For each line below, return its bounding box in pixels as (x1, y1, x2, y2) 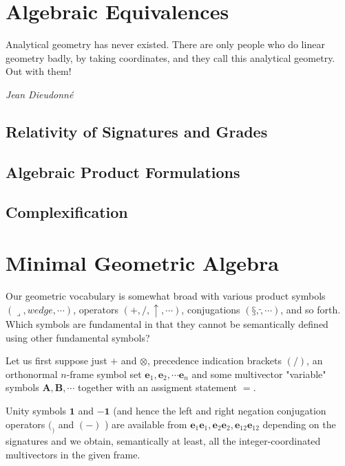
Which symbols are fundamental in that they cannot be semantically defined (6, 317, 328, 331)
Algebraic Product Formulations (6, 161, 240, 182)
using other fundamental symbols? (6, 330, 150, 344)
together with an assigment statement (78, 380, 238, 395)
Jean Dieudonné (6, 87, 74, 101)
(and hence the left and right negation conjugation (113, 403, 326, 418)
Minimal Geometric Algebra (6, 249, 279, 277)
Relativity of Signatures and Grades (6, 120, 268, 142)
